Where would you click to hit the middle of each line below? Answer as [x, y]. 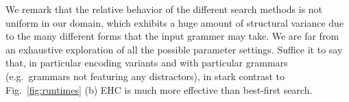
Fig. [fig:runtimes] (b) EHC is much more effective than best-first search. [159, 89]
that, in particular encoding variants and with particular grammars [147, 63]
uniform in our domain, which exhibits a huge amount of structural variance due [175, 22]
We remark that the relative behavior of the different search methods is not [164, 9]
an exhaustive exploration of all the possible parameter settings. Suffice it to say [174, 49]
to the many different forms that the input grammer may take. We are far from [172, 36]
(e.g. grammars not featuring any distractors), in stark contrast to [145, 76]
